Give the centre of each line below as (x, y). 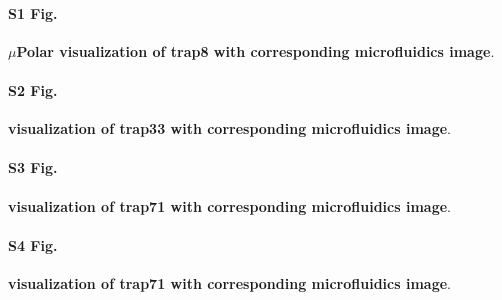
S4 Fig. (33, 244)
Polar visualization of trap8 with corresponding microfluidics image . (255, 50)
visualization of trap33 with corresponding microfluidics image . (229, 128)
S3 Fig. (33, 167)
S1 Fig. (33, 12)
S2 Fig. (33, 89)
